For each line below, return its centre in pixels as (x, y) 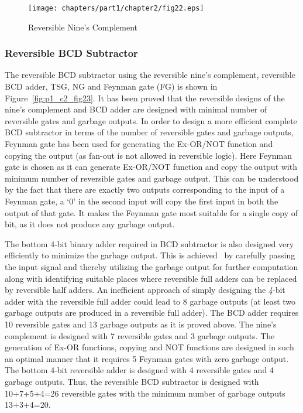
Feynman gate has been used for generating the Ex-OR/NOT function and (139, 144)
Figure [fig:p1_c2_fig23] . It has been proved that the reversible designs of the (145, 98)
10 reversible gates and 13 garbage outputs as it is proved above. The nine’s (141, 324)
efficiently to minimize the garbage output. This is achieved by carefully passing (150, 255)
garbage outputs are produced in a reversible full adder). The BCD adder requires (152, 313)
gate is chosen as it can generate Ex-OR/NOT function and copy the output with (151, 167)
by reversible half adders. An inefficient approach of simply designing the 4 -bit (145, 290)
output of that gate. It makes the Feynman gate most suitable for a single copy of (151, 212)
